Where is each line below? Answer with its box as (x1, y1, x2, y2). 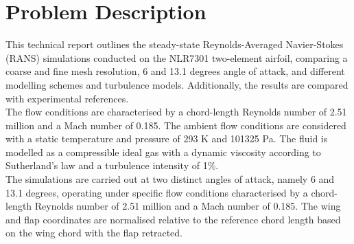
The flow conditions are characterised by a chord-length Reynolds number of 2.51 (5, 104, 347, 119)
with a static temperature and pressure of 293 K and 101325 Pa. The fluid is (5, 131, 328, 146)
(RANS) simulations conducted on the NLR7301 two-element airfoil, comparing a (5, 50, 348, 65)
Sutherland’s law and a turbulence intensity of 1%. (5, 158, 219, 173)
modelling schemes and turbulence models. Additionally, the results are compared (5, 77, 349, 91)
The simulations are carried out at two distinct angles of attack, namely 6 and (5, 172, 335, 186)
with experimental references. (5, 91, 129, 105)
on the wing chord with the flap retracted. (5, 225, 182, 240)
